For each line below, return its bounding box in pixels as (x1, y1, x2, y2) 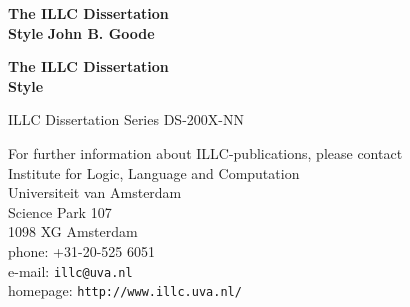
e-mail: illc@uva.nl (8, 260, 133, 281)
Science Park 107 (8, 201, 112, 222)
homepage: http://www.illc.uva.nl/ (8, 280, 242, 301)
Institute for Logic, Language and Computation (8, 162, 300, 183)
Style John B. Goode (8, 22, 155, 43)
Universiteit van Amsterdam (8, 182, 182, 203)
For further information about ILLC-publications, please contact (8, 142, 403, 163)
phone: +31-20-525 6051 (8, 240, 155, 261)
